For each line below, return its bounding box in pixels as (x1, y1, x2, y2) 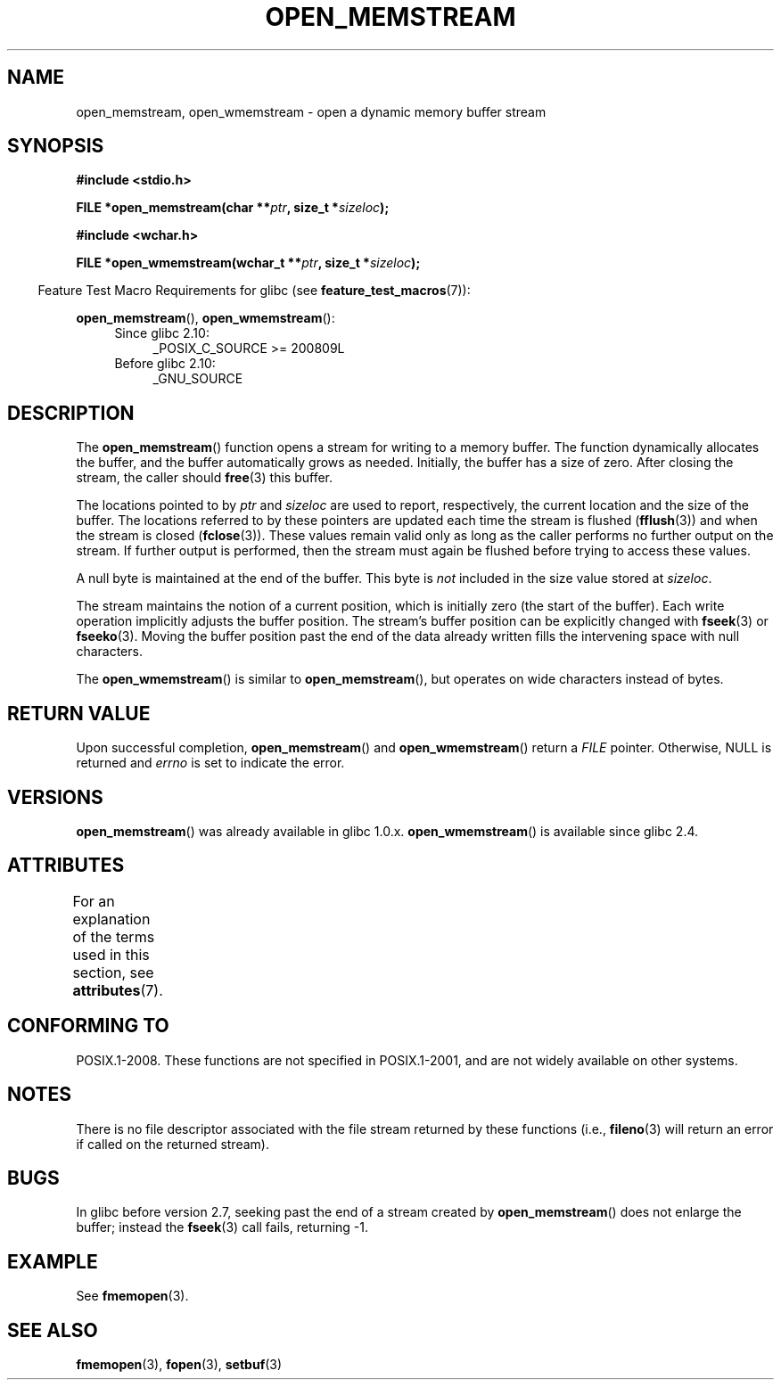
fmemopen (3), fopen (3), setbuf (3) (76, 1357, 283, 1373)
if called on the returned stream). (76, 1136, 269, 1152)
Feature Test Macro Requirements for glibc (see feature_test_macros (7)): (37, 283, 471, 299)
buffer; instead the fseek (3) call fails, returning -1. (76, 1219, 368, 1235)
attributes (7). (72, 981, 163, 999)
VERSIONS (7, 785, 103, 808)
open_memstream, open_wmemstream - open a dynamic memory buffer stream (76, 103, 547, 119)
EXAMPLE (7, 1250, 98, 1273)
